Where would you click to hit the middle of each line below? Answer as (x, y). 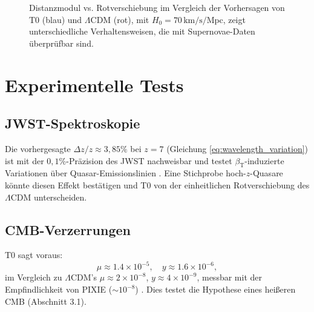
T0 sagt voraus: (34, 255)
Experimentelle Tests (94, 85)
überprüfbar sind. (61, 43)
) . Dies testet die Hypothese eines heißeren (215, 289)
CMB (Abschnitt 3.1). (46, 301)
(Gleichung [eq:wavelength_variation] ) (237, 148)
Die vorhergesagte (38, 148)
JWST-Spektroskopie (73, 123)
